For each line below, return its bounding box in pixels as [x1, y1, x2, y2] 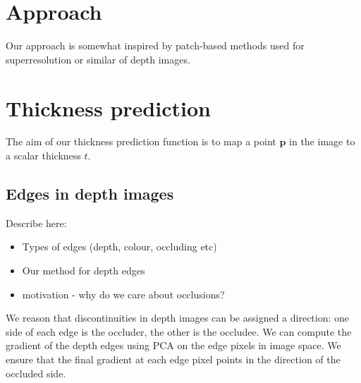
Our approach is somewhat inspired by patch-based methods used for [6, 38, 305, 53]
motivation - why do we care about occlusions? [22, 286, 225, 301]
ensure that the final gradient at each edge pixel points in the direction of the [6, 351, 341, 366]
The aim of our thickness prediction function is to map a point [6, 134, 276, 149]
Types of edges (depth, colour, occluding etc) [22, 239, 217, 254]
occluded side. [6, 365, 66, 380]
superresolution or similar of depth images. [6, 51, 190, 66]
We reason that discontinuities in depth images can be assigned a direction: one [6, 310, 350, 325]
